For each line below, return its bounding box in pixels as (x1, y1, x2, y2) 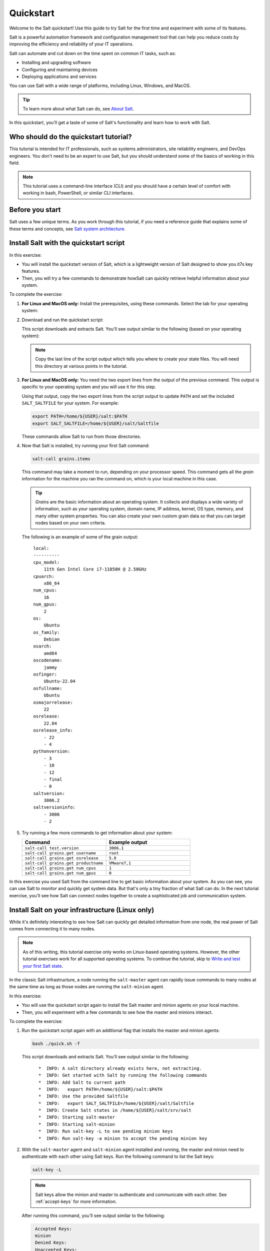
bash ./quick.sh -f (32, 1041, 80, 1047)
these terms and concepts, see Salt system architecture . (9, 226, 126, 232)
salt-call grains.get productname (24, 861, 103, 866)
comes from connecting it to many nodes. (9, 926, 95, 932)
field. (9, 160, 20, 166)
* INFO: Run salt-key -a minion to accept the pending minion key (38, 1135, 207, 1141)
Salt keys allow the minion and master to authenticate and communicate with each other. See (35, 1191, 227, 1197)
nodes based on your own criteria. (35, 520, 106, 526)
